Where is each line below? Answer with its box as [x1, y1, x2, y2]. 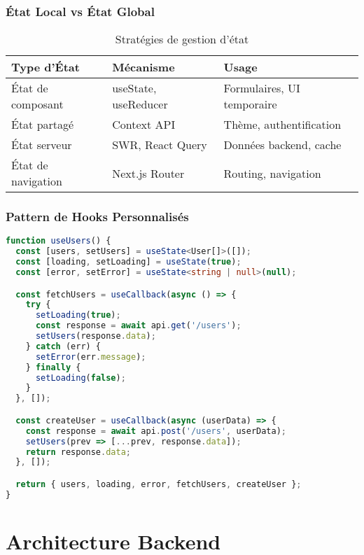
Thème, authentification [223, 116, 342, 133]
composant [11, 96, 64, 113]
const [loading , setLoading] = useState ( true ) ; [15, 257, 241, 267]
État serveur [11, 136, 72, 153]
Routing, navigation [223, 164, 321, 181]
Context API [112, 116, 176, 133]
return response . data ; [25, 447, 132, 457]
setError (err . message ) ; [35, 351, 146, 362]
